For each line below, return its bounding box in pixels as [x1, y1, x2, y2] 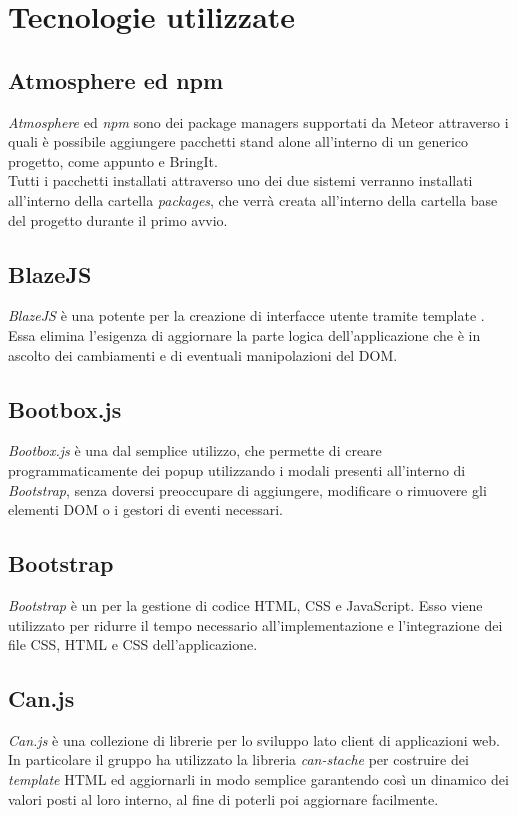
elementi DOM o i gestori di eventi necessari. [8, 499, 284, 520]
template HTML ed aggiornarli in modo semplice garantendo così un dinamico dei [8, 769, 509, 790]
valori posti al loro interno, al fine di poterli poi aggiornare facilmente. [8, 788, 439, 809]
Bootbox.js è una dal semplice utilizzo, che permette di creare [8, 440, 382, 461]
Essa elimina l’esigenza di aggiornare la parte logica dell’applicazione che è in [8, 324, 481, 345]
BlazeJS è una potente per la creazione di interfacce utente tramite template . [8, 305, 485, 326]
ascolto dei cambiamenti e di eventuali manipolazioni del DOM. [8, 344, 398, 365]
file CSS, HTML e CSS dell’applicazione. [8, 634, 258, 655]
